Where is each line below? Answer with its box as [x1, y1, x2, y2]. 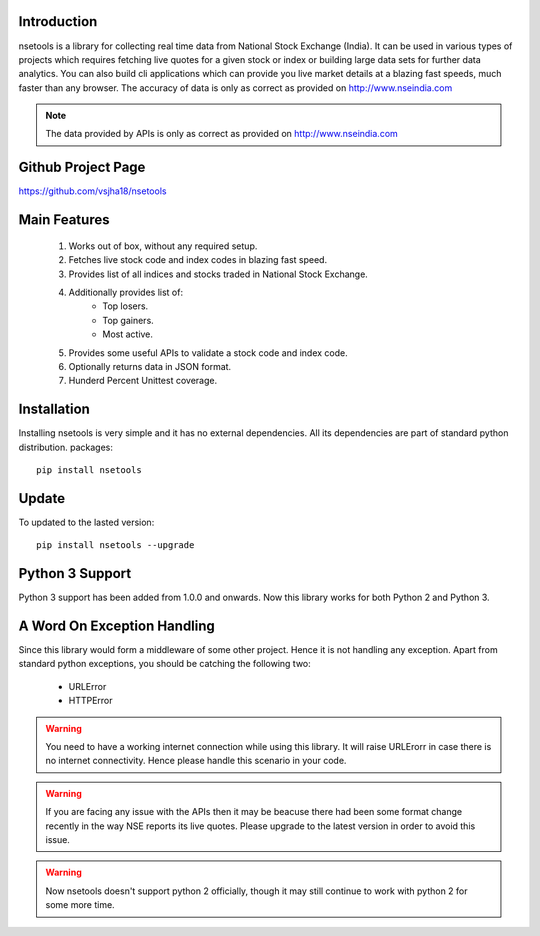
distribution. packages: [18, 441, 114, 453]
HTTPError [68, 695, 114, 707]
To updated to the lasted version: [18, 516, 155, 528]
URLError [68, 680, 107, 692]
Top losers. [102, 300, 149, 312]
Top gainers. [102, 314, 154, 326]
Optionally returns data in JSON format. [68, 360, 232, 372]
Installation [18, 401, 90, 418]
